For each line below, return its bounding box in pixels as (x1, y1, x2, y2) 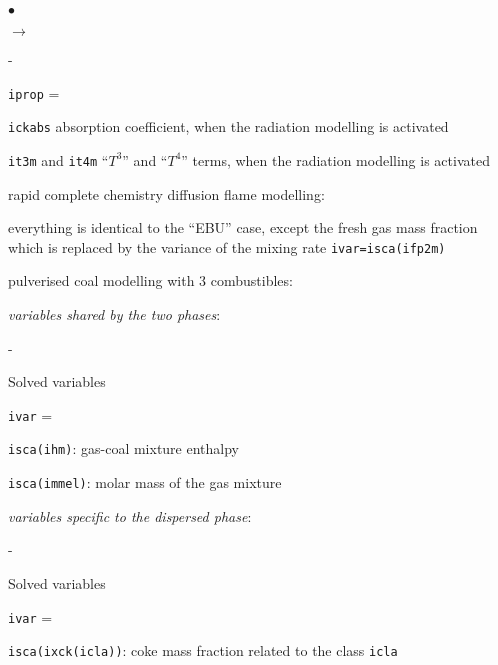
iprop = (8, 82, 60, 103)
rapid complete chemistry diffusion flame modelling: (8, 183, 325, 204)
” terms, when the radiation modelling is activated (181, 149, 490, 170)
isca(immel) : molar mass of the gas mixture (8, 472, 282, 493)
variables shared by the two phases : (8, 304, 221, 324)
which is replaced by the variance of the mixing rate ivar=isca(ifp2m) (8, 236, 446, 257)
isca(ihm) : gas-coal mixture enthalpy (8, 438, 239, 459)
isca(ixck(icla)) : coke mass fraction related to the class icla (8, 640, 398, 661)
